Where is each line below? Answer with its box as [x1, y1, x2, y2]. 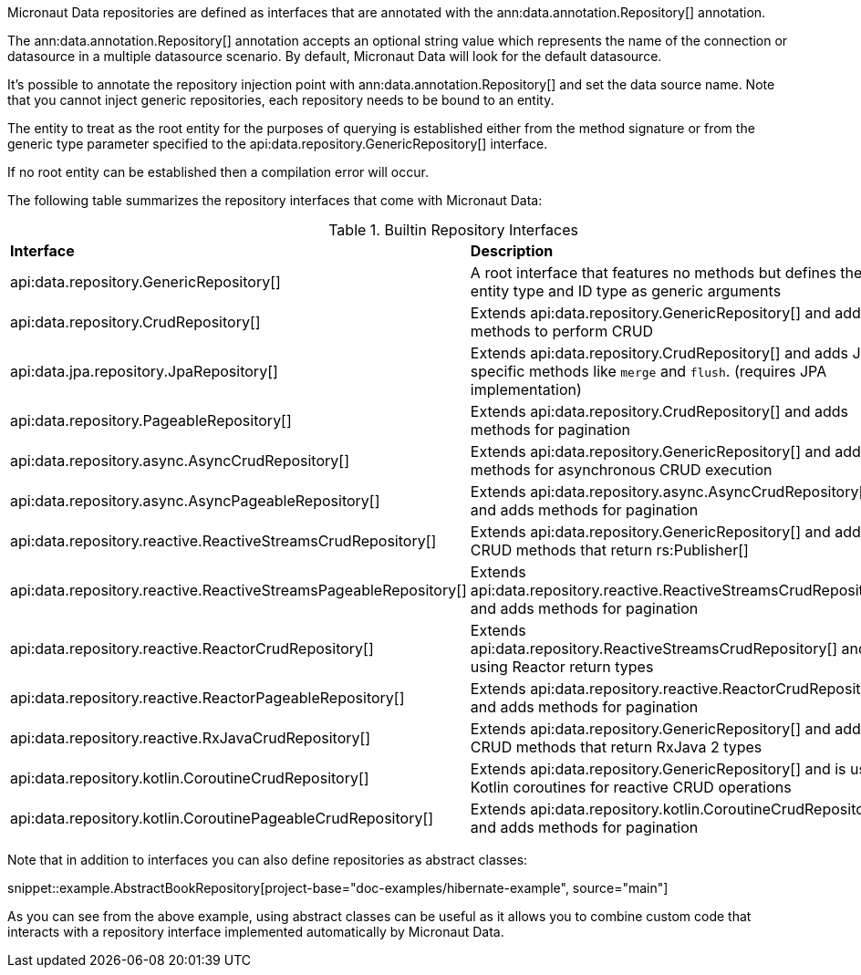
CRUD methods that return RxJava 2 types [470, 738, 762, 756]
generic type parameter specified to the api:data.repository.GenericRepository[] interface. [7, 136, 548, 151]
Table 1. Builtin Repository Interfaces [328, 221, 578, 239]
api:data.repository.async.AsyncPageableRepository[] [10, 492, 380, 510]
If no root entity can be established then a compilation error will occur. [7, 164, 429, 180]
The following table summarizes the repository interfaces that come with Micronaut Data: [7, 192, 543, 208]
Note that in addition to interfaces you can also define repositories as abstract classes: [7, 852, 528, 867]
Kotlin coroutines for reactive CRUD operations [470, 778, 792, 796]
